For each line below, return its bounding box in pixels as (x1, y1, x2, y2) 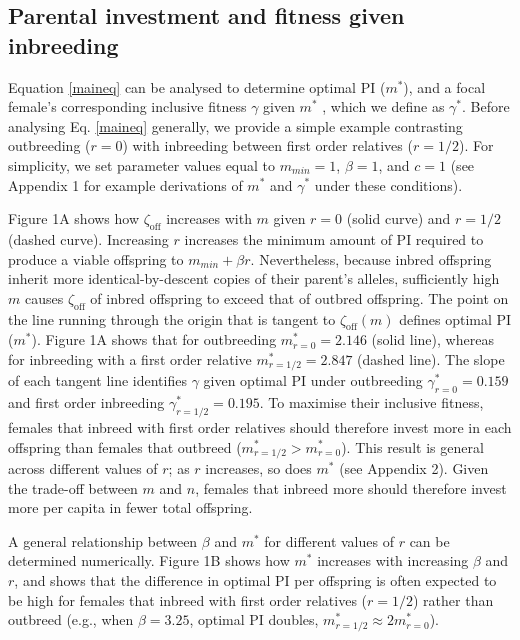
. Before (462, 96, 510, 117)
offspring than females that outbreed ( (8, 436, 242, 457)
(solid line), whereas (371, 329, 494, 350)
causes (24, 287, 64, 308)
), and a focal (403, 76, 486, 97)
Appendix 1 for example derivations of (8, 174, 243, 195)
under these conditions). (314, 174, 463, 195)
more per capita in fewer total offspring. (8, 497, 253, 518)
